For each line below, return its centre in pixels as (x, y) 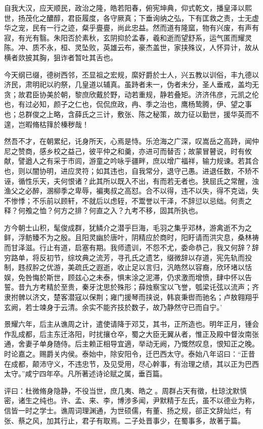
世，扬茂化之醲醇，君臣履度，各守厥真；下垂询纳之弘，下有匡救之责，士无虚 (131, 17)
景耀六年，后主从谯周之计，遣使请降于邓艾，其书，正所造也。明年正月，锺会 (131, 324)
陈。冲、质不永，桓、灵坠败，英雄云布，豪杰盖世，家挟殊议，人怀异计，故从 (131, 47)
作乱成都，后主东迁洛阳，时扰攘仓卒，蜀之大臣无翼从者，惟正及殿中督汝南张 (131, 334)
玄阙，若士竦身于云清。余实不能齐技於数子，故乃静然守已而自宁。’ (113, 307)
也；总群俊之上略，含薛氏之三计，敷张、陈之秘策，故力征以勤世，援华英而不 (131, 114)
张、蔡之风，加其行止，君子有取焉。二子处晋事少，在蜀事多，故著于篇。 (124, 420)
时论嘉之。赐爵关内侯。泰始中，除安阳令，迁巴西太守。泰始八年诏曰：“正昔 (130, 354)
